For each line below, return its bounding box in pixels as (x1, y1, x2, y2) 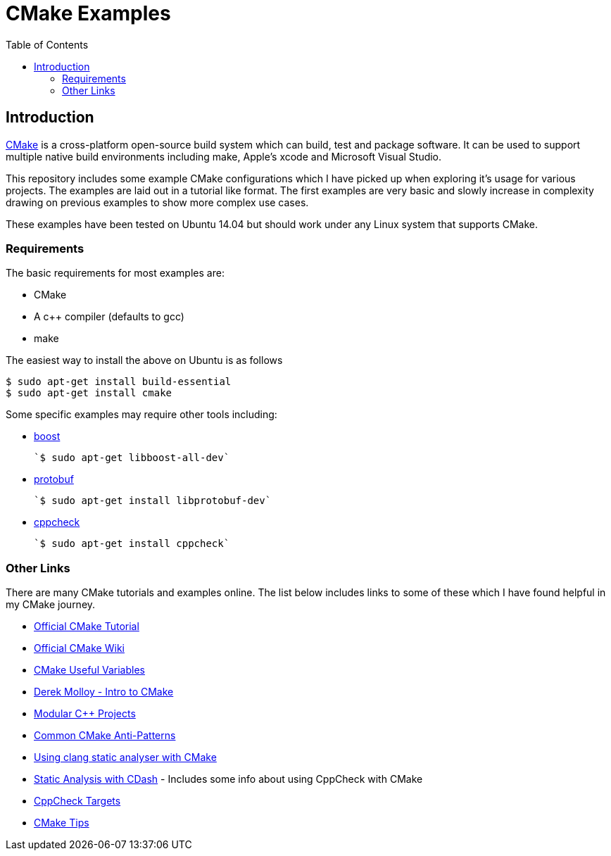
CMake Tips (34, 817, 89, 829)
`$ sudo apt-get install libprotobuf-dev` (34, 495, 272, 507)
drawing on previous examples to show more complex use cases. (6, 196, 309, 208)
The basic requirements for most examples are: (6, 267, 225, 279)
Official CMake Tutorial (34, 620, 139, 633)
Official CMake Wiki (34, 642, 125, 655)
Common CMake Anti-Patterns (34, 729, 176, 742)
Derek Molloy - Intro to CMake (34, 686, 174, 698)
